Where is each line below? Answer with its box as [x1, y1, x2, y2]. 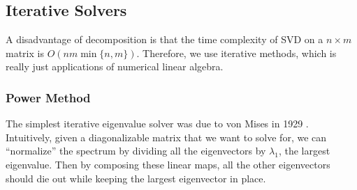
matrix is [6, 45, 44, 60]
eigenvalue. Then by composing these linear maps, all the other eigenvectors [6, 157, 330, 171]
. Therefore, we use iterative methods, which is [136, 45, 337, 60]
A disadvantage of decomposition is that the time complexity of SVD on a [6, 32, 323, 47]
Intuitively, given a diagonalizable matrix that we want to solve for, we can [6, 129, 327, 144]
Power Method [6, 88, 91, 106]
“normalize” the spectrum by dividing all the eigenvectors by [6, 143, 266, 158]
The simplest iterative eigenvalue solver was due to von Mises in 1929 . [6, 116, 309, 131]
